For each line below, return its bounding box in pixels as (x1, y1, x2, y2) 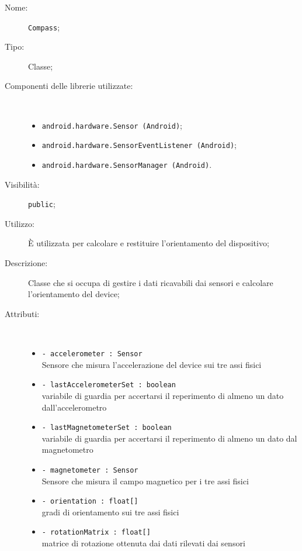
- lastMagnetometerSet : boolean (41, 423, 172, 432)
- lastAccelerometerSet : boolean (41, 381, 176, 390)
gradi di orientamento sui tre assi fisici (41, 505, 179, 518)
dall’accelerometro (41, 401, 107, 413)
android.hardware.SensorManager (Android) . (41, 158, 212, 170)
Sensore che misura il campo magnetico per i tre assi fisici (41, 474, 249, 487)
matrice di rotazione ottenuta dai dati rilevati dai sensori (41, 537, 245, 549)
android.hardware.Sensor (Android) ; (41, 119, 182, 131)
